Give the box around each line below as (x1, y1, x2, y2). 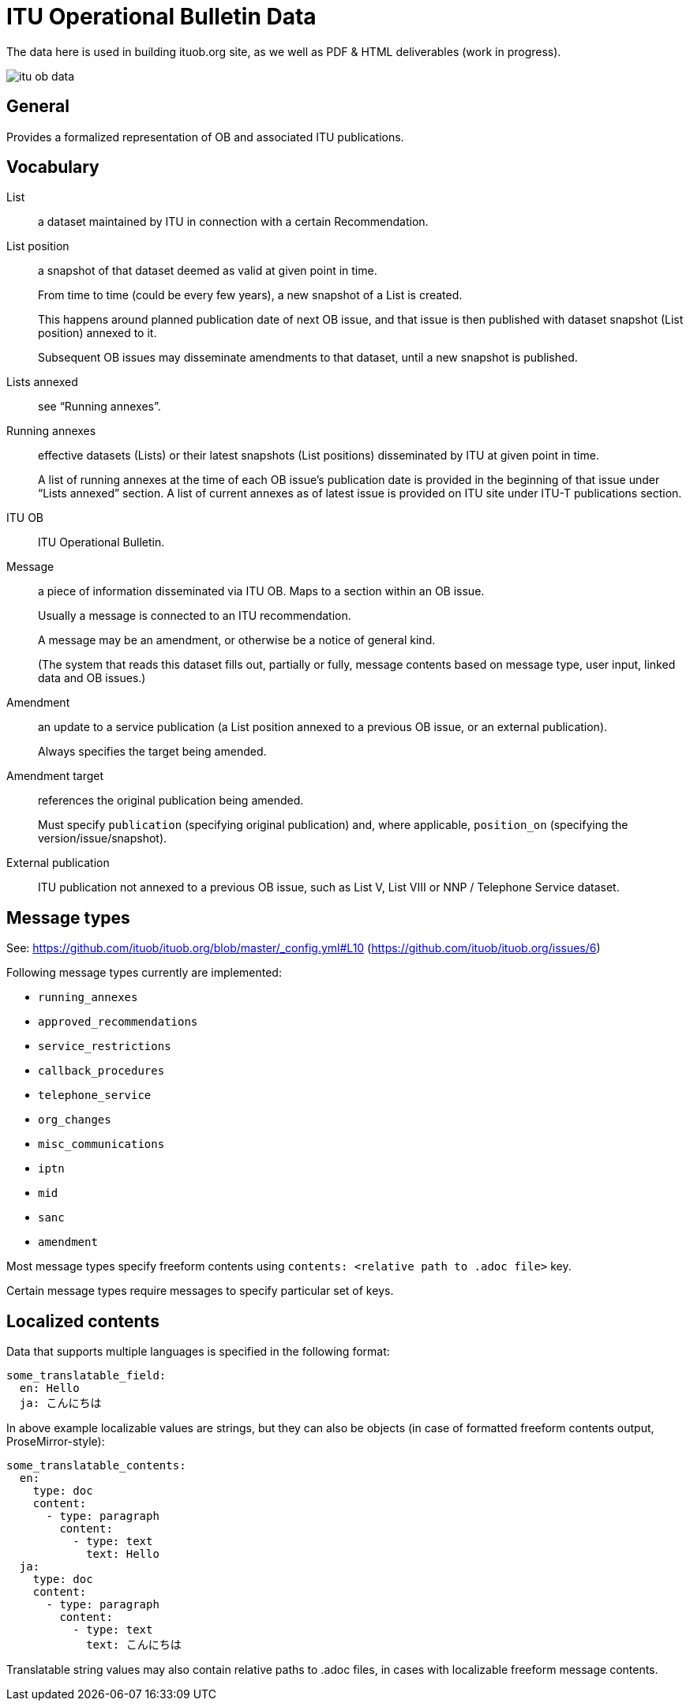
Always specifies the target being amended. (38, 745, 267, 759)
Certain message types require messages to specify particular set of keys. (6, 1284, 394, 1298)
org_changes (38, 1113, 111, 1127)
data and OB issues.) (38, 671, 146, 685)
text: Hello (86, 1548, 159, 1561)
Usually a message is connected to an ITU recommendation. (38, 609, 351, 623)
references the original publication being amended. (38, 793, 304, 808)
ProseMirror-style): (6, 1435, 105, 1449)
